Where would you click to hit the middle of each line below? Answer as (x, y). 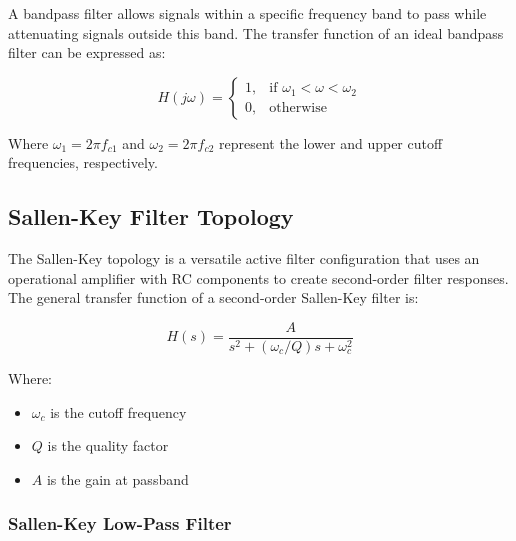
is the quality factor (108, 445)
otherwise (298, 107)
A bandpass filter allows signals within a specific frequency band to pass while (247, 13)
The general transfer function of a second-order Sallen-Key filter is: (213, 297)
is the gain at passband (117, 478)
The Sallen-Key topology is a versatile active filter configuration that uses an (244, 258)
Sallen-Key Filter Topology (151, 216)
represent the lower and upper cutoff (331, 142)
